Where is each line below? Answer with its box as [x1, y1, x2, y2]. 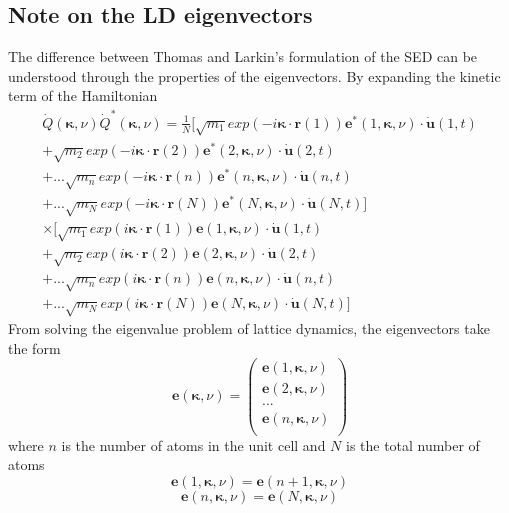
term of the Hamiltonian [8, 85, 158, 106]
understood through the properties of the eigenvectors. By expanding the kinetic [8, 65, 501, 86]
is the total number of [345, 434, 480, 455]
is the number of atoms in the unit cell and [61, 434, 326, 455]
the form [8, 337, 61, 358]
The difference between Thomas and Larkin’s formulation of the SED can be [8, 46, 478, 67]
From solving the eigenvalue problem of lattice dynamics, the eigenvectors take [8, 318, 490, 339]
